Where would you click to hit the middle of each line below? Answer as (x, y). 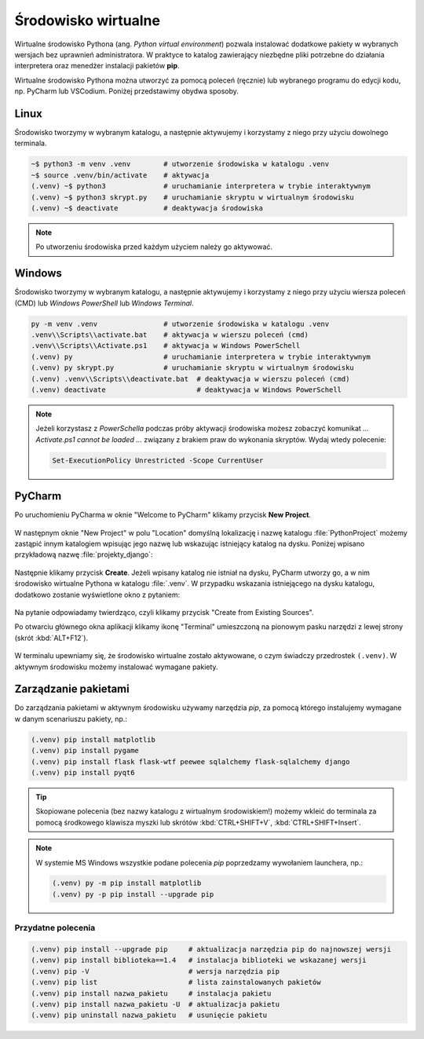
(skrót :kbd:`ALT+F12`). (51, 638)
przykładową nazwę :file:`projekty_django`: (84, 554)
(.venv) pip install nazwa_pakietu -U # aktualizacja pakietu (155, 1004)
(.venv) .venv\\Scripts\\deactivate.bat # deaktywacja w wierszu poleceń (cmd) (190, 379)
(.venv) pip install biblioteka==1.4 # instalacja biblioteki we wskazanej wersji (199, 960)
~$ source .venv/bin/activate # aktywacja (120, 175)
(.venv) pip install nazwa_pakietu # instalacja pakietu (151, 993)
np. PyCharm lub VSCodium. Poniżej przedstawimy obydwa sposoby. (127, 91)
